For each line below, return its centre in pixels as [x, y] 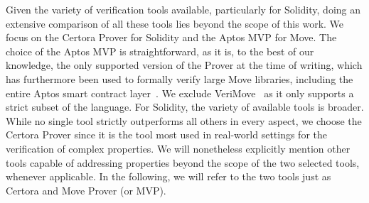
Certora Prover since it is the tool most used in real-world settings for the [167, 135]
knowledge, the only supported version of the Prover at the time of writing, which [184, 65]
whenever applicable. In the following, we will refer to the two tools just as [169, 176]
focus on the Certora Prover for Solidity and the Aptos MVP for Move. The [171, 37]
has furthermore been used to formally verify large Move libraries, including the [180, 78]
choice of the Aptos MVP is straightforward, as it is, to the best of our [160, 51]
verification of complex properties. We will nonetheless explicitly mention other [178, 148]
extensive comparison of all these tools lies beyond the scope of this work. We [175, 23]
